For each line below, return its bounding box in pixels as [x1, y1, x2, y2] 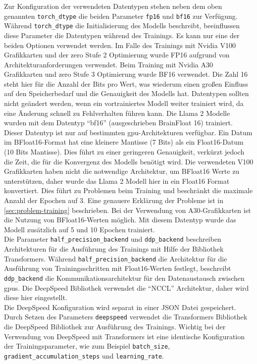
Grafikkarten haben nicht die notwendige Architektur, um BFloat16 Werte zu [4, 166, 240, 176]
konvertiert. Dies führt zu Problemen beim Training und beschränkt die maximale [4, 185, 253, 196]
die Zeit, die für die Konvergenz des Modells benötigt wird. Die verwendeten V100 [4, 156, 254, 166]
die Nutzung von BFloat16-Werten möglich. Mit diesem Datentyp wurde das [4, 214, 236, 225]
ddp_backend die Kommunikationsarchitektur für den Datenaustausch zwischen [4, 272, 245, 283]
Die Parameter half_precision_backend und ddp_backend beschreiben [4, 234, 221, 244]
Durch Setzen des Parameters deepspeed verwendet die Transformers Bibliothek [4, 312, 248, 322]
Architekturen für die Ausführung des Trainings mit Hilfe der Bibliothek [4, 244, 224, 254]
